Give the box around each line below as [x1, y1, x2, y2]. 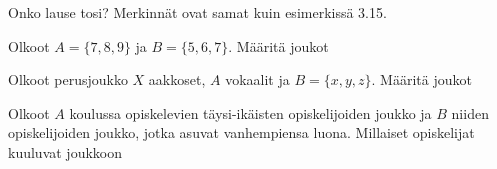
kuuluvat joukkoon [8, 141, 122, 162]
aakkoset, [148, 69, 206, 90]
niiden [451, 102, 489, 123]
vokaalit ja [225, 69, 290, 90]
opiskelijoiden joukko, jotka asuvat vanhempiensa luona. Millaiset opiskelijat [8, 122, 475, 143]
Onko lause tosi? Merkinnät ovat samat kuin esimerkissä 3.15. [8, 2, 387, 22]
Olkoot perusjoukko [8, 69, 128, 90]
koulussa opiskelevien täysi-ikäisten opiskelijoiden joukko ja [69, 102, 432, 123]
